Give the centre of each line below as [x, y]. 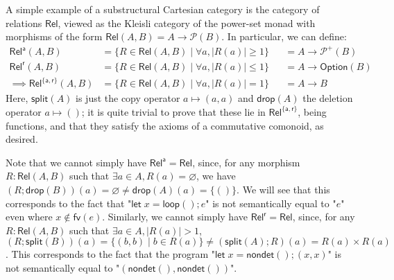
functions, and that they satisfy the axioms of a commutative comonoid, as [165, 125]
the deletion [328, 98]
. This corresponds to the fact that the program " [110, 254]
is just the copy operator [128, 98]
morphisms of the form [54, 36]
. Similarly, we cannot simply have [175, 217]
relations [24, 23]
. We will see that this [283, 189]
